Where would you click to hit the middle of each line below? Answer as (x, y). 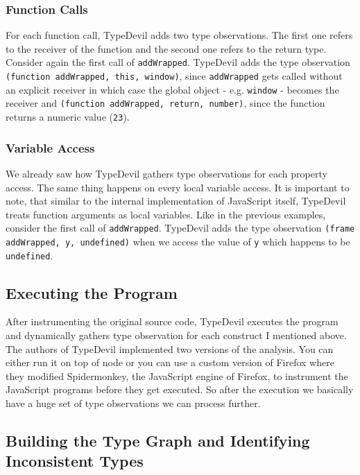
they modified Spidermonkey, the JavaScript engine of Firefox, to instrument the (177, 375)
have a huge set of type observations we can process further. (133, 403)
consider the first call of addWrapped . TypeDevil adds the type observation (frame (180, 228)
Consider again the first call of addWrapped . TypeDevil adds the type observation (178, 62)
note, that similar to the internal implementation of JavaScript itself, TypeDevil (176, 201)
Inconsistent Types (75, 461)
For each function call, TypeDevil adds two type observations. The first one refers (179, 35)
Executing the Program (92, 292)
